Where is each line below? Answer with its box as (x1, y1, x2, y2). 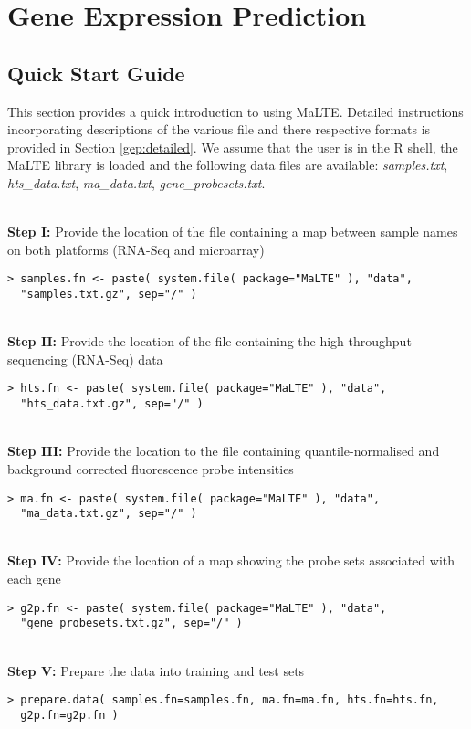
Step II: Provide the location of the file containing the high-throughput (7, 332, 412, 351)
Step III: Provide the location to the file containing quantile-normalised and (7, 441, 440, 460)
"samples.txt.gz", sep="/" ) (20, 287, 197, 301)
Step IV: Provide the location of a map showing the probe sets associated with (7, 551, 455, 570)
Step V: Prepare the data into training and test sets (7, 660, 305, 680)
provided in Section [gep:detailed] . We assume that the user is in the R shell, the (7, 137, 458, 156)
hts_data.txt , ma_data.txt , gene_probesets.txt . (7, 173, 266, 192)
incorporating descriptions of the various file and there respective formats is (7, 120, 431, 139)
